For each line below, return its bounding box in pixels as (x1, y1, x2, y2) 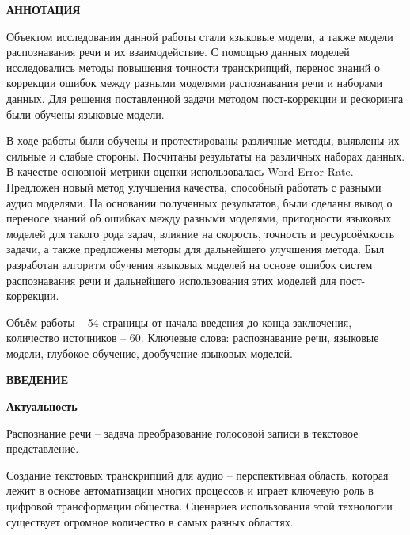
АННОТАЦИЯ (6, 2, 81, 17)
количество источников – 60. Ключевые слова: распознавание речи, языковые (6, 329, 379, 346)
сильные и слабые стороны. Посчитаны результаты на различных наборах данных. (6, 147, 405, 164)
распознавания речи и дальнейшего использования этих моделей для (6, 271, 336, 288)
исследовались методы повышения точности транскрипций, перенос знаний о (6, 59, 380, 75)
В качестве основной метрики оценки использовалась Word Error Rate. (6, 163, 354, 180)
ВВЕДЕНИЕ (6, 371, 69, 388)
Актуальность (6, 398, 78, 415)
